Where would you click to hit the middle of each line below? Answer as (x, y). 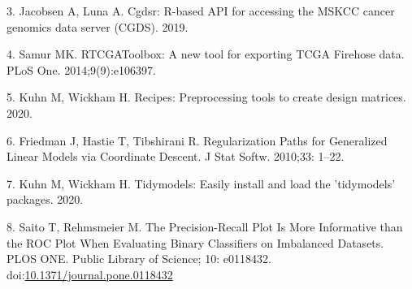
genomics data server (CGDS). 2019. (98, 26)
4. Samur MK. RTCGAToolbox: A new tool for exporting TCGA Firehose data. (206, 54)
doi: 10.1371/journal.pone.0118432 (90, 274)
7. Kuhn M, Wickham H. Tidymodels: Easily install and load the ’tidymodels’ (201, 183)
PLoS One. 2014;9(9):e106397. (81, 69)
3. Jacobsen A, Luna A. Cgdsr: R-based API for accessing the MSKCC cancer (201, 11)
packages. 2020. (45, 199)
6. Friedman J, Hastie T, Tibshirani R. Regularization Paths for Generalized (197, 140)
